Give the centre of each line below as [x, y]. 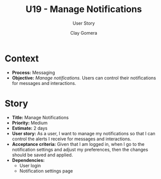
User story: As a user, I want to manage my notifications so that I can [84, 133]
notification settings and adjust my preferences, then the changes [80, 149]
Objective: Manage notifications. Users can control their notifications [84, 78]
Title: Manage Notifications [40, 117]
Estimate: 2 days [30, 128]
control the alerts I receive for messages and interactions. [71, 139]
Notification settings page [46, 171]
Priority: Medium [30, 123]
